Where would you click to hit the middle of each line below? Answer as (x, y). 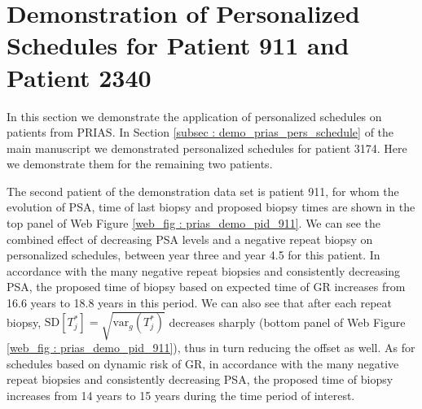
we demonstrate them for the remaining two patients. (140, 164)
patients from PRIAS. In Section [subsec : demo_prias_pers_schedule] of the (200, 132)
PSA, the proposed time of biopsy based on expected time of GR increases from (206, 287)
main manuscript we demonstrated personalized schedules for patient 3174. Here (207, 148)
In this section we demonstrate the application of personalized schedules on (194, 116)
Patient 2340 (79, 77)
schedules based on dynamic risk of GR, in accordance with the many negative (203, 363)
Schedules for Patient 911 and (178, 45)
